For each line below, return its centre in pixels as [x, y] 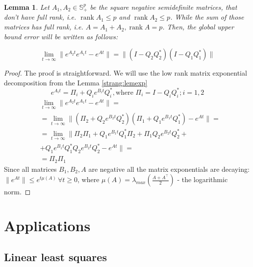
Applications [47, 226]
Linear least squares [55, 256]
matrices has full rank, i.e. [44, 27]
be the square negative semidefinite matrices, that [164, 7]
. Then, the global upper [198, 27]
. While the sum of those [207, 17]
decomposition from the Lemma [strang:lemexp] [76, 82]
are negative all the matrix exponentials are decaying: [169, 169]
